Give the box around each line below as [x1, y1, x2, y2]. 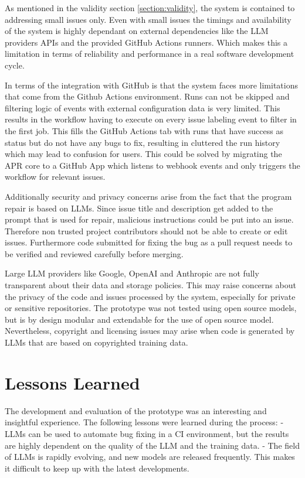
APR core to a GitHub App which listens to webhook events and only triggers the [5, 159, 300, 171]
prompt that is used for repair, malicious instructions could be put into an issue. [5, 213, 294, 226]
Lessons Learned [5, 370, 140, 394]
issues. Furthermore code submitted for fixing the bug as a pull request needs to [5, 236, 293, 248]
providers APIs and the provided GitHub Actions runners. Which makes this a [5, 36, 288, 48]
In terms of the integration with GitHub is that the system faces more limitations [5, 78, 298, 91]
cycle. [5, 59, 25, 71]
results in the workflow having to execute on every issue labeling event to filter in [5, 113, 297, 125]
